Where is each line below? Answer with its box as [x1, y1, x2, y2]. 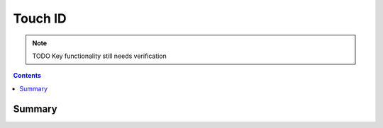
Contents [13, 71, 42, 80]
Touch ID [13, 11, 67, 26]
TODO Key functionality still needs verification [32, 52, 167, 60]
